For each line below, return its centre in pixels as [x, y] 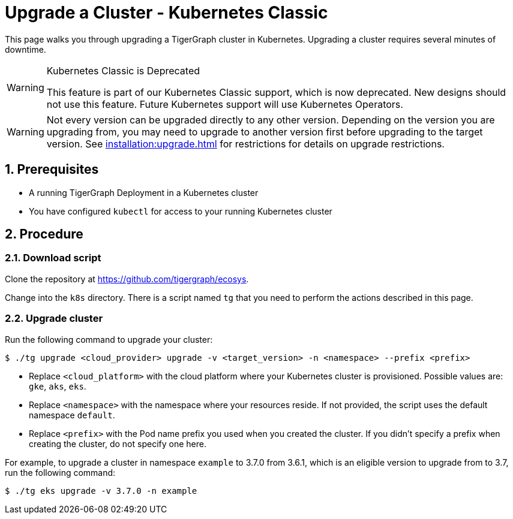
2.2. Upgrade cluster [54, 319]
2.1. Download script [53, 258]
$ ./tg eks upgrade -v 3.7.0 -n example [101, 491]
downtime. [25, 49]
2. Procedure [44, 234]
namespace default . [72, 415]
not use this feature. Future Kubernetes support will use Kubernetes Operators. [225, 104]
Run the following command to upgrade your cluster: [109, 339]
